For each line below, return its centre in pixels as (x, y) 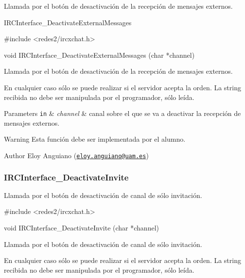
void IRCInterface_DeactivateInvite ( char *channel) (81, 228)
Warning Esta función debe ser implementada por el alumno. (95, 139)
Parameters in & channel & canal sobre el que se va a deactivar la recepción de (122, 113)
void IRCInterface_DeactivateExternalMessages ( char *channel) (99, 55)
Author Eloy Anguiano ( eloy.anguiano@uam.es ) (76, 155)
